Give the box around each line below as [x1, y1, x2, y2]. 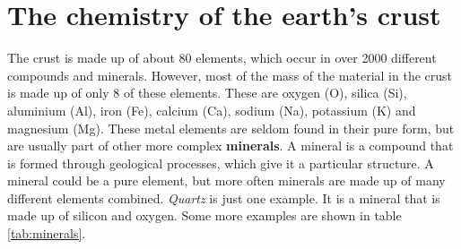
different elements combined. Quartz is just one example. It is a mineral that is [7, 188, 440, 207]
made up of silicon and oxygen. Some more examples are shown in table [7, 206, 402, 225]
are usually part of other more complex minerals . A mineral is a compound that [7, 136, 454, 155]
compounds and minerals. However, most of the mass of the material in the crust [7, 65, 453, 84]
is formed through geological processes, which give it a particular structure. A [7, 153, 434, 172]
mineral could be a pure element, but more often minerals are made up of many [7, 171, 446, 190]
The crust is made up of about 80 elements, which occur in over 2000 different [7, 48, 437, 67]
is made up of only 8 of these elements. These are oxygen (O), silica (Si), [7, 83, 407, 102]
